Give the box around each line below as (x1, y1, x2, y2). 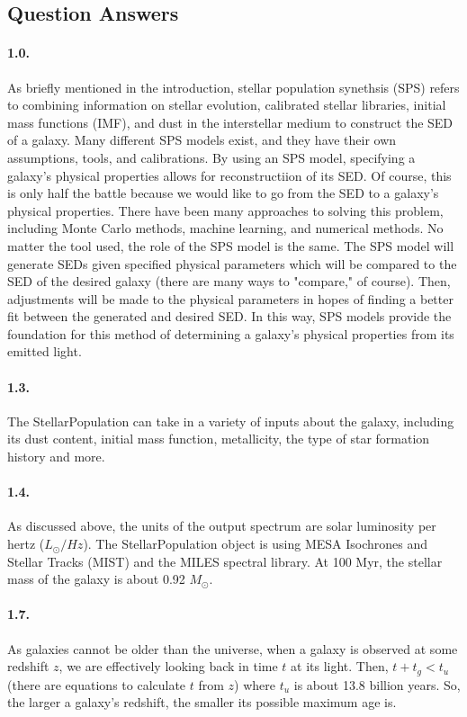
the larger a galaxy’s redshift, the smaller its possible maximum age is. (7, 693, 397, 712)
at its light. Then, (291, 657, 389, 676)
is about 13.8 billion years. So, (293, 675, 461, 694)
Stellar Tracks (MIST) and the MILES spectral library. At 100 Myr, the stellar (7, 551, 443, 570)
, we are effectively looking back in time (58, 657, 278, 676)
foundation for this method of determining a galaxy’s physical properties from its (7, 324, 454, 343)
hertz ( (7, 534, 45, 553)
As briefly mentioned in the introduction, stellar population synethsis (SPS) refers (7, 77, 460, 96)
